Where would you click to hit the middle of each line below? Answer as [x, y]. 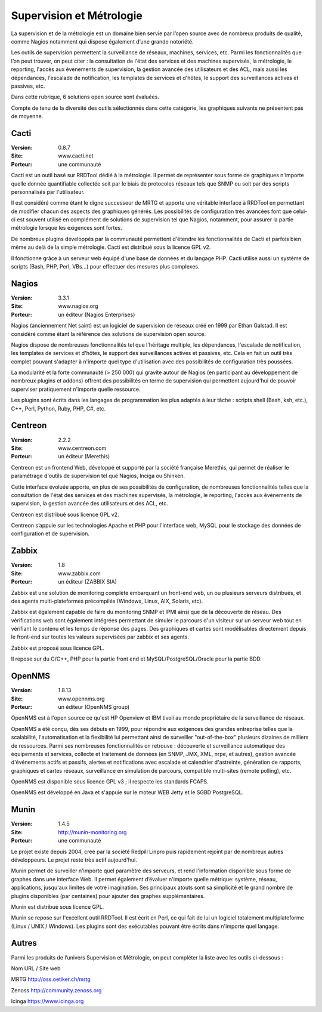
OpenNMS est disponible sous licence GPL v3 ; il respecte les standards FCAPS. [110, 782]
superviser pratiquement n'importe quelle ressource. [76, 389]
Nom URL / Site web [36, 968]
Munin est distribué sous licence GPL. [58, 906]
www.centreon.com [82, 448]
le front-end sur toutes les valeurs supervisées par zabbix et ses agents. [100, 637]
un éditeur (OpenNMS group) [94, 706]
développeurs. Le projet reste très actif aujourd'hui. [74, 860]
